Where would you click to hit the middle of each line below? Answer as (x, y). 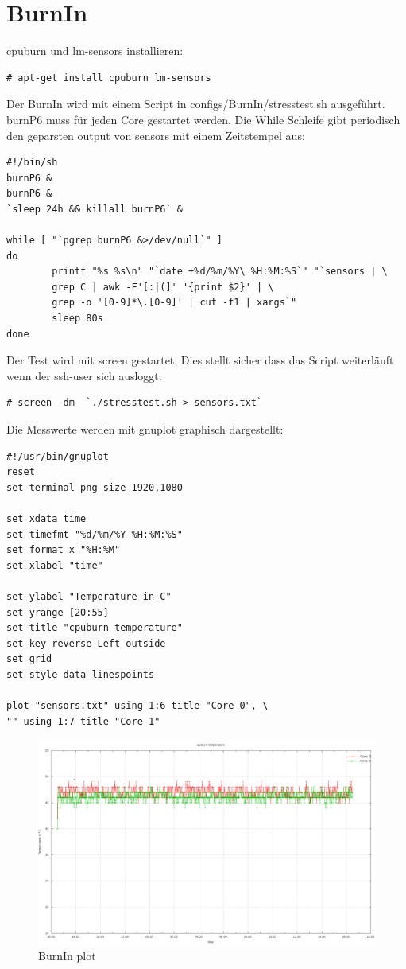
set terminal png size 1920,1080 (95, 487)
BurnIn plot (67, 955)
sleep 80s (77, 319)
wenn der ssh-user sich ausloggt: (84, 375)
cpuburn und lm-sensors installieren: (95, 51)
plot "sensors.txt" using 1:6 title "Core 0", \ (137, 706)
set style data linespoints (81, 674)
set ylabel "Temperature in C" (89, 596)
